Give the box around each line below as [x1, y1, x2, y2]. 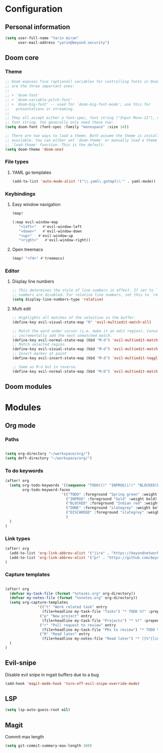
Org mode [5, 421, 36, 429]
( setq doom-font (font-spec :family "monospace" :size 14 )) [5, 125, 130, 129]
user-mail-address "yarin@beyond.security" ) [17, 40, 110, 45]
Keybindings [5, 190, 35, 197]
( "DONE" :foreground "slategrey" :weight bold [65, 505, 162, 511]
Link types [5, 535, 31, 542]
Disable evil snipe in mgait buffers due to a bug [5, 672, 99, 678]
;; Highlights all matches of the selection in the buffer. [12, 315, 136, 320]
